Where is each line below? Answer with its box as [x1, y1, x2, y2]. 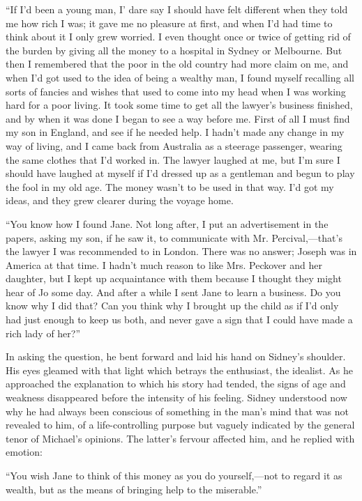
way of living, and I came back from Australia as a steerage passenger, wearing [6, 138, 342, 153]
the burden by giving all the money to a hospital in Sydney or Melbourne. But [6, 43, 342, 57]
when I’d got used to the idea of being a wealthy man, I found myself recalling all [6, 70, 354, 84]
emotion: [6, 445, 43, 459]
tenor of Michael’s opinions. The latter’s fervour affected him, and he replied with [6, 431, 355, 445]
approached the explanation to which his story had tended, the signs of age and [6, 376, 346, 391]
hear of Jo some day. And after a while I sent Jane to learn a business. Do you [6, 284, 341, 299]
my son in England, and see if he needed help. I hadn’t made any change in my [6, 125, 345, 139]
